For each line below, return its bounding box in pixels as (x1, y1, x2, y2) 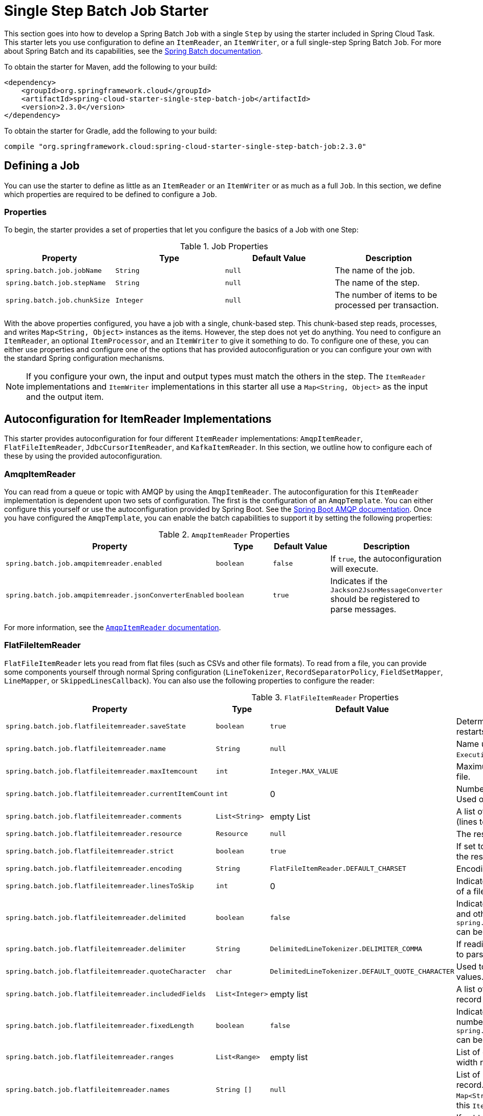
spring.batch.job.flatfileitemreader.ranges (6, 1053, 174, 1061)
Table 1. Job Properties (180, 241, 269, 252)
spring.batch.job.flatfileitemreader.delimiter (6, 945, 186, 953)
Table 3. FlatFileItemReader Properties (251, 692, 399, 702)
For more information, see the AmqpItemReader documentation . (4, 623, 221, 632)
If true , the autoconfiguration (330, 553, 442, 564)
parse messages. (330, 604, 397, 614)
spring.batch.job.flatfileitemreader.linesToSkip (6, 882, 194, 890)
